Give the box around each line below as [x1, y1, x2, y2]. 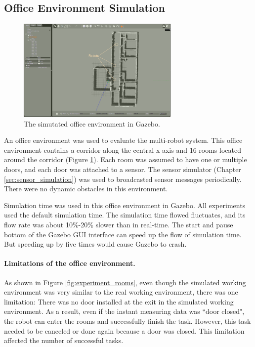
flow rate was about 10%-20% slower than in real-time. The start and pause [4, 219, 233, 229]
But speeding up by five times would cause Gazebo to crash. [4, 239, 187, 249]
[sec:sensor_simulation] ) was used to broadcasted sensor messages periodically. [4, 173, 242, 184]
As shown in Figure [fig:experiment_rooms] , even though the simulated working [4, 277, 246, 287]
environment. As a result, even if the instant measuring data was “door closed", [4, 306, 245, 316]
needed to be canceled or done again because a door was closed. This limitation [4, 325, 245, 336]
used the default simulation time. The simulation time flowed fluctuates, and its [4, 210, 246, 220]
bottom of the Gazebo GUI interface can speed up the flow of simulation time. [4, 229, 242, 239]
